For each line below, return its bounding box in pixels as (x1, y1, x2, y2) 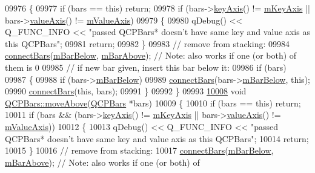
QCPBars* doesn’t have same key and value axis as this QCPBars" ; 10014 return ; (5, 132, 309, 145)
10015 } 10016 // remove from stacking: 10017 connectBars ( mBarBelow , (5, 144, 274, 157)
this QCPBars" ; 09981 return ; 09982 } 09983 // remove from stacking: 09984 (5, 37, 290, 50)
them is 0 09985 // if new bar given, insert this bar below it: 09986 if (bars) (5, 60, 287, 73)
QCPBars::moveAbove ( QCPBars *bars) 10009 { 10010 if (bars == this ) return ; (5, 96, 301, 109)
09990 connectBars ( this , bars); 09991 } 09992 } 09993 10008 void (5, 85, 247, 97)
